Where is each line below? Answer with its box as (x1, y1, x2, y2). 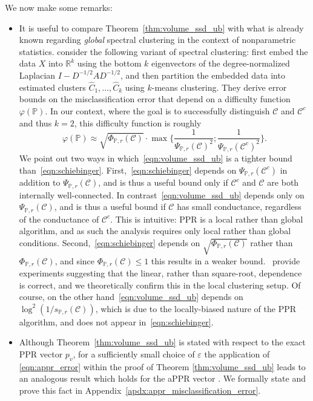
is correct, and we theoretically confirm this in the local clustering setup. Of (19, 278, 301, 291)
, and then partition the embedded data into (120, 68, 285, 81)
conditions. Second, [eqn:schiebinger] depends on (19, 236, 200, 249)
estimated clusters (19, 80, 86, 93)
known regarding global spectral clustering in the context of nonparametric (19, 33, 296, 46)
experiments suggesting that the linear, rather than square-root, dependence (19, 266, 302, 279)
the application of (204, 347, 270, 360)
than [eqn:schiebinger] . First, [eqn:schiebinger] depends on (19, 163, 237, 176)
